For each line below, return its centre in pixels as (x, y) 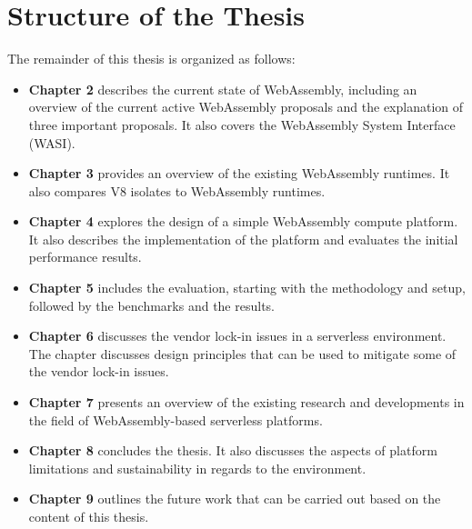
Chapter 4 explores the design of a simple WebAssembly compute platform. (243, 221)
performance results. (85, 257)
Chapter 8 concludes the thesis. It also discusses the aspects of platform (233, 450)
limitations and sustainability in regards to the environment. (197, 468)
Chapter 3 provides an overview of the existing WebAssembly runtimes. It (239, 173)
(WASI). (52, 142)
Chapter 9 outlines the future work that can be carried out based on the (235, 499)
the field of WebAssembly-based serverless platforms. (176, 419)
